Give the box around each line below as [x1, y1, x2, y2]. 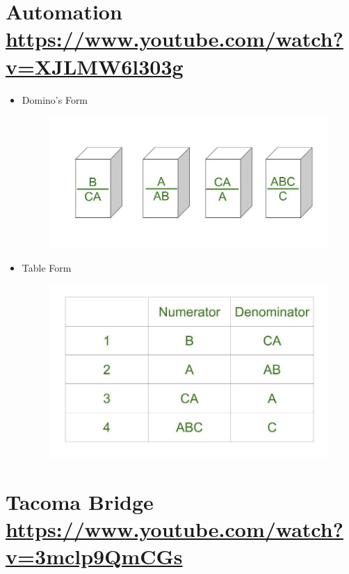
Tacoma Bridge [6, 487, 154, 515]
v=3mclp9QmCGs [6, 542, 183, 571]
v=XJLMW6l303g [6, 52, 184, 80]
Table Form [22, 260, 72, 274]
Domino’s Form [22, 92, 88, 107]
